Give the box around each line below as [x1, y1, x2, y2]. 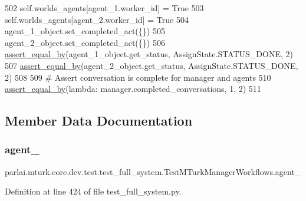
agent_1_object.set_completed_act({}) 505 [5, 25, 165, 37]
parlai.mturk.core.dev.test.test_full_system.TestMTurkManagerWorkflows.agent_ [5, 165, 301, 177]
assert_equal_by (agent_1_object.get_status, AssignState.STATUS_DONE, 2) [5, 48, 293, 60]
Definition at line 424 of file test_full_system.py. [5, 185, 182, 197]
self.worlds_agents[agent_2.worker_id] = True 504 [5, 13, 189, 25]
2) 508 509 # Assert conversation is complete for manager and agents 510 [5, 71, 271, 83]
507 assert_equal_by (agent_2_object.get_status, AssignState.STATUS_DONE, [5, 59, 298, 71]
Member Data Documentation [5, 111, 193, 130]
